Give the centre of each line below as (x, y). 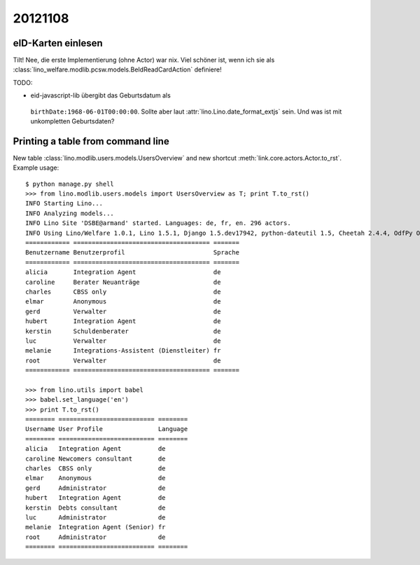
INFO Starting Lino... (64, 204)
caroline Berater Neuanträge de (123, 282)
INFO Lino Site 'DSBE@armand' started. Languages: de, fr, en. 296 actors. (158, 223)
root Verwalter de (123, 360)
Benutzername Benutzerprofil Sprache (132, 253)
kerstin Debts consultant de (96, 508)
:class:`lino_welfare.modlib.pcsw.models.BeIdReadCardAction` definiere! (117, 69)
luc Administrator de (96, 517)
